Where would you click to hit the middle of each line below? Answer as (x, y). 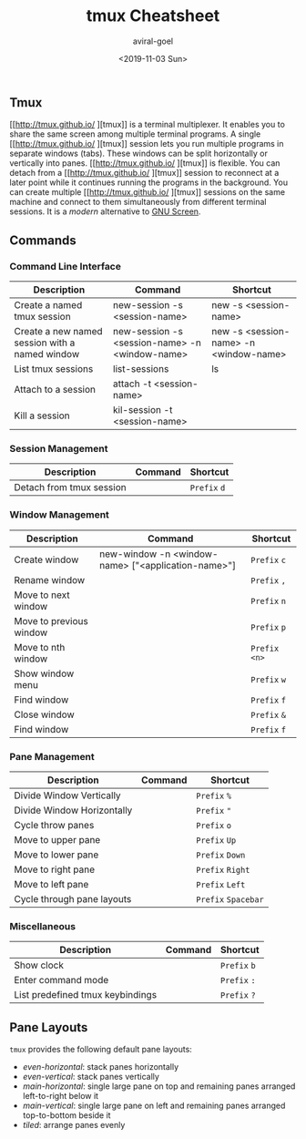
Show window (44, 673)
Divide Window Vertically (67, 795)
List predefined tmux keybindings (86, 995)
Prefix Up (216, 840)
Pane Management (52, 756)
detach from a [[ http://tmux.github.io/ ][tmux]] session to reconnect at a (144, 173)
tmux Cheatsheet (153, 16)
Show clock (39, 965)
